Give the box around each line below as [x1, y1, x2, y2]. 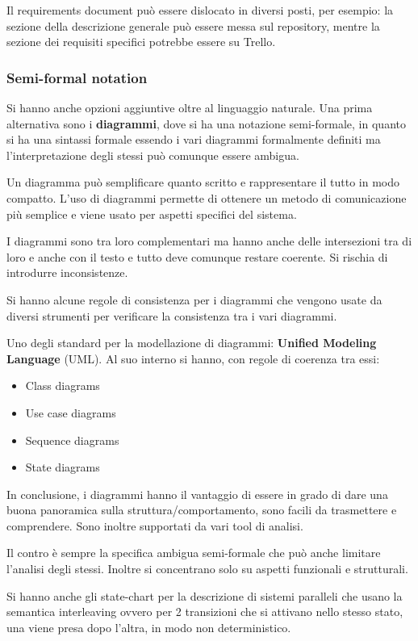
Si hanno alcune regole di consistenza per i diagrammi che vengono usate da [6, 291, 382, 308]
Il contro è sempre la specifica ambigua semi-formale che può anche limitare [6, 544, 381, 561]
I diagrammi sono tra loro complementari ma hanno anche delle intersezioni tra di [6, 233, 412, 249]
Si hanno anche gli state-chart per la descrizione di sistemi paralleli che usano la [6, 587, 403, 604]
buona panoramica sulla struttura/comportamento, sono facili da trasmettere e [6, 501, 397, 518]
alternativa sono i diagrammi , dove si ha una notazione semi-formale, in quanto [6, 115, 406, 132]
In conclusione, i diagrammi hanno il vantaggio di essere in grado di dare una [6, 485, 388, 502]
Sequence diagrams [25, 431, 119, 448]
